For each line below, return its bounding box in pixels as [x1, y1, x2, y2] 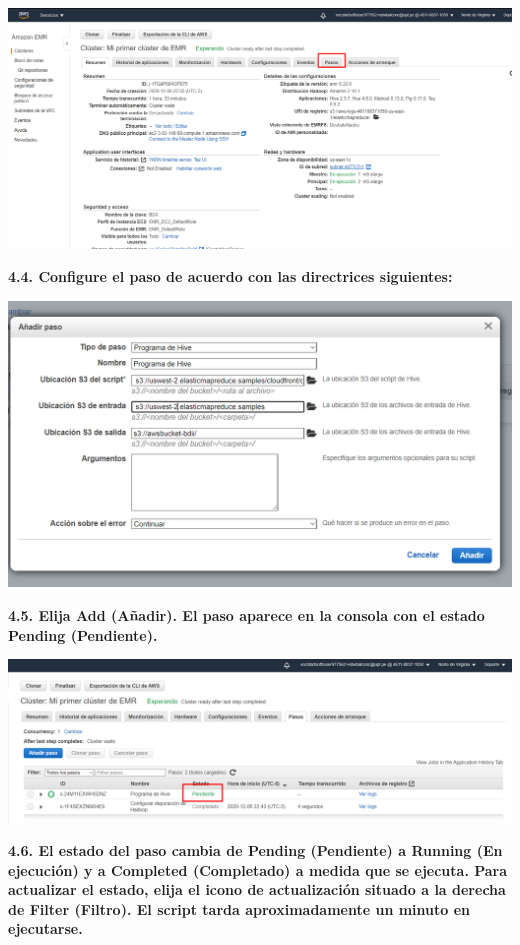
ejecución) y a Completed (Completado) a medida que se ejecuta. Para [8, 859, 508, 880]
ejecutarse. [8, 918, 83, 939]
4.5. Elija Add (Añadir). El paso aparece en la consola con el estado [8, 604, 485, 625]
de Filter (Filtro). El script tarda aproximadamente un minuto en [8, 898, 471, 919]
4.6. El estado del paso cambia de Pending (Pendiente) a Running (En [8, 840, 503, 861]
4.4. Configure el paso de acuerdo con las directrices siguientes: [8, 266, 453, 287]
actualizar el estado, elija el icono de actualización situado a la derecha [8, 879, 506, 900]
